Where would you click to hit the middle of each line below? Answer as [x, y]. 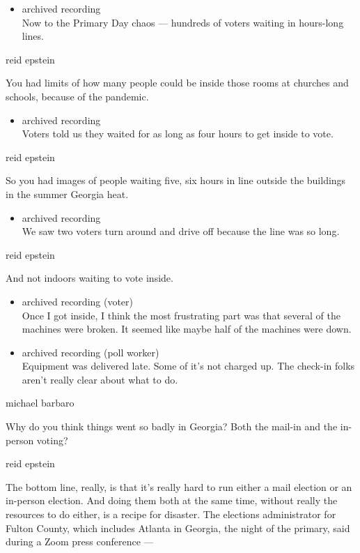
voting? [52, 440]
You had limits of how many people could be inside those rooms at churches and [177, 83]
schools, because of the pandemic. [77, 96]
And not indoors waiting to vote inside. [89, 278]
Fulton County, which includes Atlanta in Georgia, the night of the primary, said [178, 528]
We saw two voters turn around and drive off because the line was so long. [181, 231]
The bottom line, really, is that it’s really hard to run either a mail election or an [179, 486]
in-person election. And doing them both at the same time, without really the [172, 500]
